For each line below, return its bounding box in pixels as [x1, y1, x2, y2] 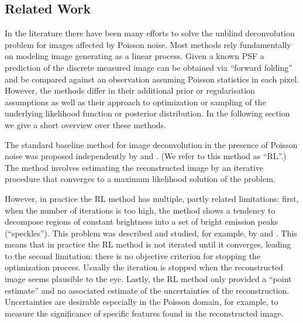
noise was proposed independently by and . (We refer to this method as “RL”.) [5, 150, 287, 162]
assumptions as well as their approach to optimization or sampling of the [5, 95, 266, 108]
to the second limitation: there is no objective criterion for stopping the [5, 249, 261, 262]
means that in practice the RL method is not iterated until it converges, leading [5, 238, 291, 250]
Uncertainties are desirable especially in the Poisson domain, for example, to [5, 295, 278, 308]
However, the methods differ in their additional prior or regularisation [5, 84, 255, 97]
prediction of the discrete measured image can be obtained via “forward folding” [5, 61, 292, 73]
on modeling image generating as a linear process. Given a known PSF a [5, 50, 264, 62]
